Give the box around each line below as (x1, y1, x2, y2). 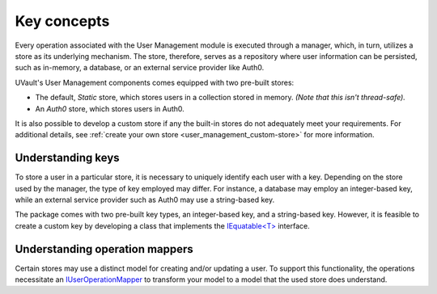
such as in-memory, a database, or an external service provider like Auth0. (15, 63, 265, 73)
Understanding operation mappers (15, 242, 193, 256)
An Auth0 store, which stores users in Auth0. (35, 103, 185, 113)
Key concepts (15, 12, 110, 30)
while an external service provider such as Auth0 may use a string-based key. (15, 195, 275, 204)
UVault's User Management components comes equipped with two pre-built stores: (15, 78, 295, 87)
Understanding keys (15, 151, 121, 165)
